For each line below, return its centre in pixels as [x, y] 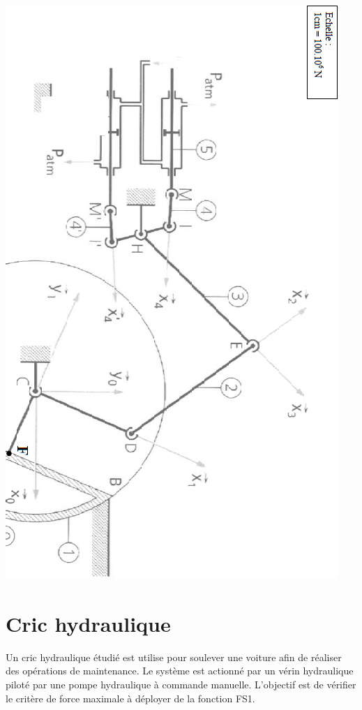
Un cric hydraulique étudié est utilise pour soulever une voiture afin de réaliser [174, 657]
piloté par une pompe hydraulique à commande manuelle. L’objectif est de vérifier [181, 684]
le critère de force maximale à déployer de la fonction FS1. [130, 698]
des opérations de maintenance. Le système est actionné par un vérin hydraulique [180, 671]
